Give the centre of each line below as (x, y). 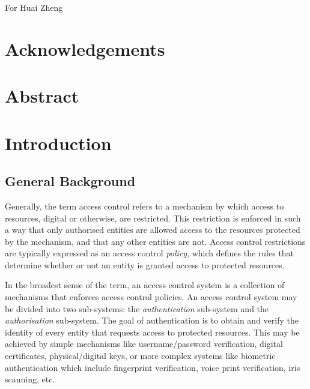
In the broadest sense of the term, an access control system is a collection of (145, 285)
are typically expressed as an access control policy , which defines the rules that (150, 253)
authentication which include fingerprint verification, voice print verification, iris (153, 367)
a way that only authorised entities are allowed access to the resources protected (153, 230)
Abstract (42, 96)
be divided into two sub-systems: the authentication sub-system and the (137, 308)
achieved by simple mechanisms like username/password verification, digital (144, 344)
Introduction (58, 143)
